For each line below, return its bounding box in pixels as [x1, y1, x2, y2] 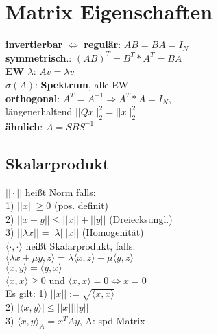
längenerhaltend [5, 104, 73, 119]
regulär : [84, 37, 121, 51]
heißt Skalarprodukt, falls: [25, 239, 136, 253]
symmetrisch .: [5, 50, 72, 64]
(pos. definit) [54, 198, 109, 213]
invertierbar [5, 37, 63, 51]
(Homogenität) [82, 225, 144, 239]
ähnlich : [5, 119, 43, 133]
